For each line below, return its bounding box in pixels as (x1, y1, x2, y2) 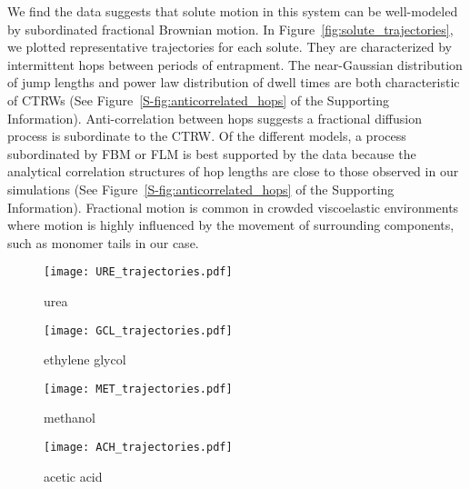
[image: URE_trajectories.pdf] (44, 265, 233, 279)
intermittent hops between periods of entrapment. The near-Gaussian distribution (7, 55, 463, 74)
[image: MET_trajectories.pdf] (44, 382, 233, 395)
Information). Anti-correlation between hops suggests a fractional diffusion (7, 108, 422, 127)
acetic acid (44, 466, 103, 485)
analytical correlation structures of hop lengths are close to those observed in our (7, 162, 459, 181)
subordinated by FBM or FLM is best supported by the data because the (7, 144, 416, 163)
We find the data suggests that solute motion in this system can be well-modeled (7, 2, 458, 20)
